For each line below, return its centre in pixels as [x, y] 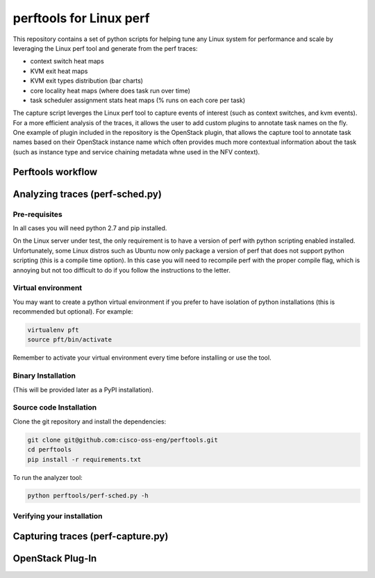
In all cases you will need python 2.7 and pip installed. [90, 228]
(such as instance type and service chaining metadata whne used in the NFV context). [136, 152]
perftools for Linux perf [81, 18]
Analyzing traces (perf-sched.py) [87, 194]
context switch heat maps [67, 61]
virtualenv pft [53, 330]
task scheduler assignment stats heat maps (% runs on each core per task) [138, 100]
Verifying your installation [58, 516]
